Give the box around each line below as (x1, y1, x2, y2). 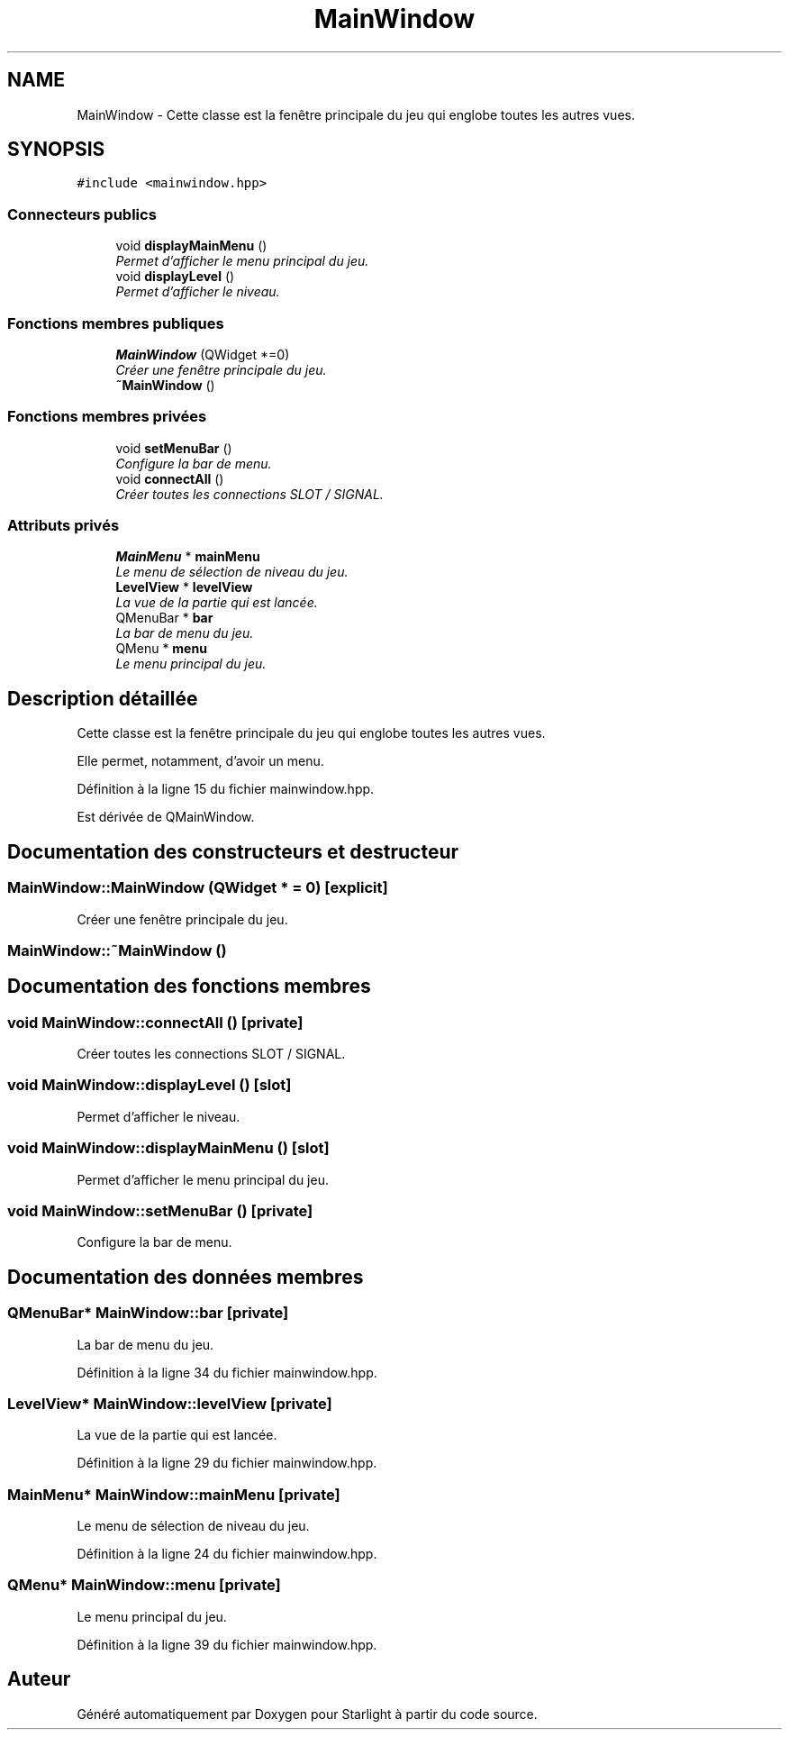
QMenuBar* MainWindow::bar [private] (7, 1304, 289, 1323)
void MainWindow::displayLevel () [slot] (7, 1076, 292, 1095)
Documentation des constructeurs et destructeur (7, 840, 459, 863)
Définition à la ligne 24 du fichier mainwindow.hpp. (77, 1546, 377, 1562)
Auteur (7, 1668, 71, 1691)
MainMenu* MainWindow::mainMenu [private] (7, 1485, 340, 1504)
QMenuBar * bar (115, 610, 213, 626)
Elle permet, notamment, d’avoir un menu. (77, 753, 324, 769)
